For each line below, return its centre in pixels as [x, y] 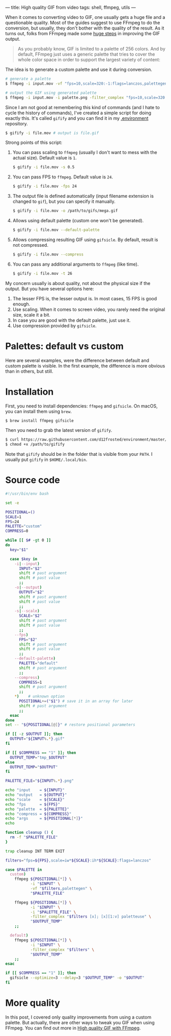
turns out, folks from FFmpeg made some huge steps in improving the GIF [83, 33]
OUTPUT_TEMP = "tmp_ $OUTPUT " [38, 757]
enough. [21, 304]
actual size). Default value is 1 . [45, 158]
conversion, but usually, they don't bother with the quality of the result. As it [85, 28]
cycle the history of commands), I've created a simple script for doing [78, 113]
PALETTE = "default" [38, 663]
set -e [12, 503]
